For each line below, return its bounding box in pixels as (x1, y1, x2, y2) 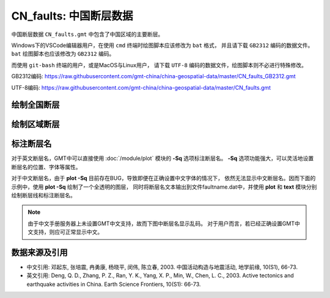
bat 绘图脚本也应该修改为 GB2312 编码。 (11, 50, 115, 57)
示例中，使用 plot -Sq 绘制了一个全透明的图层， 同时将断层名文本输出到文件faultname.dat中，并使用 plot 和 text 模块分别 (11, 183, 317, 191)
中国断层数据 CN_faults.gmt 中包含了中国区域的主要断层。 (11, 31, 164, 38)
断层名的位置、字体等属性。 (11, 163, 81, 170)
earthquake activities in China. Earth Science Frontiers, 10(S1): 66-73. (26, 280, 201, 288)
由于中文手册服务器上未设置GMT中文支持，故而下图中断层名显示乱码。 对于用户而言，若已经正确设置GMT (28, 220, 295, 227)
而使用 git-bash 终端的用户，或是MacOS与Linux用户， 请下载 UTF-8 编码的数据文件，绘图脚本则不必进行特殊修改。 (11, 61, 307, 68)
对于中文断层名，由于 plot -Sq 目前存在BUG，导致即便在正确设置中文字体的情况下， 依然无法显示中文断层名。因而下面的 (11, 175, 316, 182)
